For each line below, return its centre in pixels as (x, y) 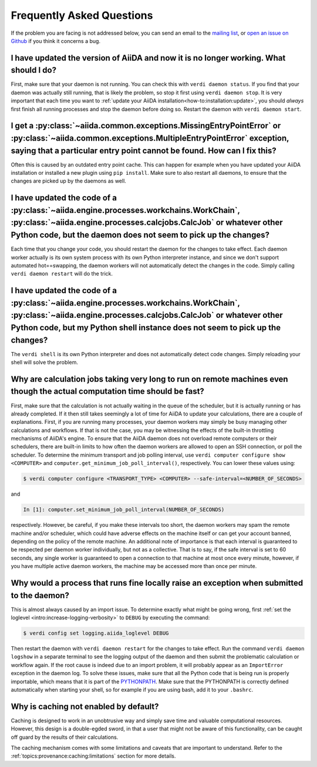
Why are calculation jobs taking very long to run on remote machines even (149, 379)
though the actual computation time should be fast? (108, 391)
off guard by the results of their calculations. (65, 737)
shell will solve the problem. (45, 363)
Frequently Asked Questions (82, 15)
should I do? (34, 70)
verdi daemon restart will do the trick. (62, 274)
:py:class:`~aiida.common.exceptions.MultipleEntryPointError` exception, (150, 138)
